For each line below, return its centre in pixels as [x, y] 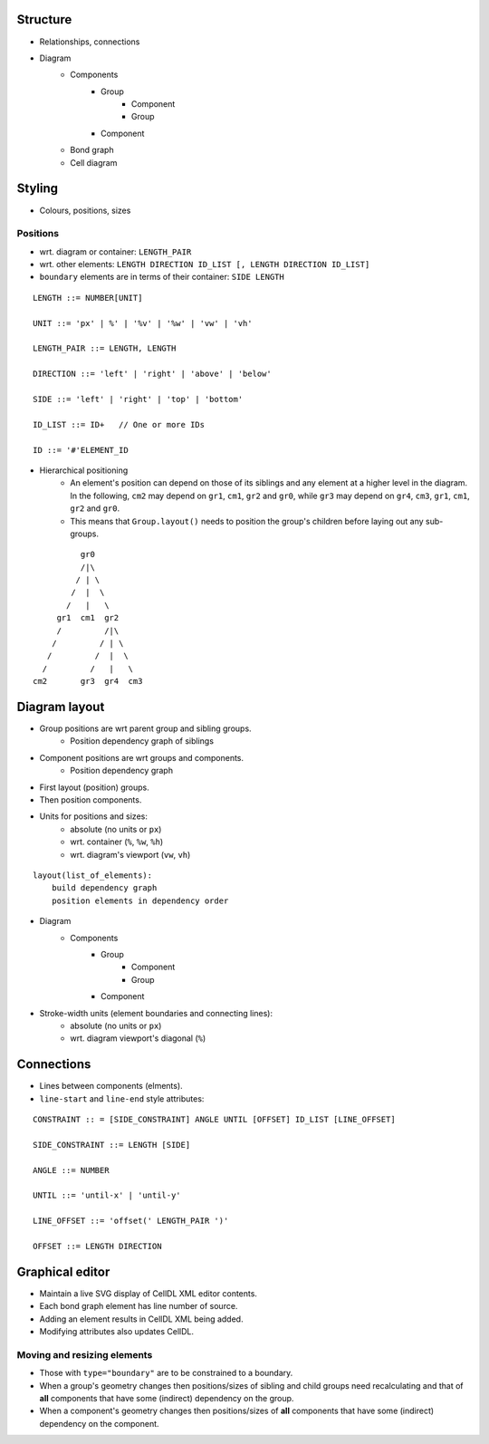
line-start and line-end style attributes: [122, 1098]
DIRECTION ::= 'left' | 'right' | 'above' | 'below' [152, 374]
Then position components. [91, 800]
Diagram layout [61, 707]
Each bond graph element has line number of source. [139, 1306]
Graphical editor [63, 1271]
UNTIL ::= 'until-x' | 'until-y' [107, 1195]
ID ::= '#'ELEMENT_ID [81, 450]
